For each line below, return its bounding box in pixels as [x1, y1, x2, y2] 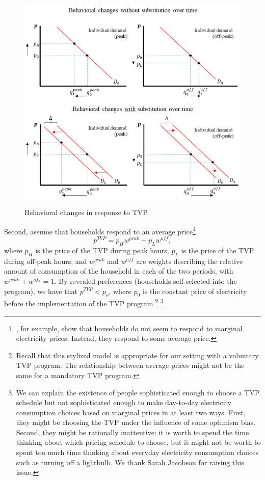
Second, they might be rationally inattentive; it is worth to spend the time [16, 426, 249, 437]
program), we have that [4, 285, 77, 296]
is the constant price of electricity [142, 285, 247, 296]
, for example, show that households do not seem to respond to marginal [16, 323, 243, 333]
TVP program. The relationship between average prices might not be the [16, 360, 245, 370]
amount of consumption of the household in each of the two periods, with [4, 265, 233, 276]
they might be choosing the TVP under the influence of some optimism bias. [16, 417, 255, 428]
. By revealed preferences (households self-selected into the [54, 275, 237, 286]
